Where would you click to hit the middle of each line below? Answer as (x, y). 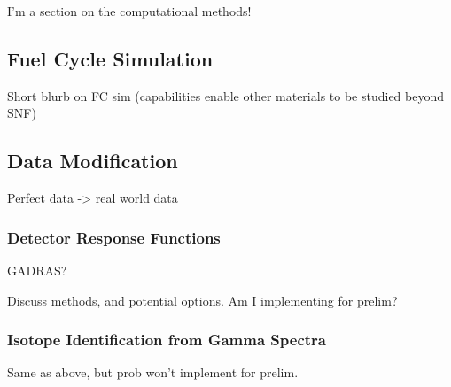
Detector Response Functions (114, 237)
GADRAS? (37, 270)
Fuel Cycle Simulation (110, 58)
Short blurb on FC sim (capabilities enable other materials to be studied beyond (226, 95)
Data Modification (93, 161)
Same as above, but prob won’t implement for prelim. (153, 372)
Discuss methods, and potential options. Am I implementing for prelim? (202, 300)
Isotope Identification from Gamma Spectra (167, 340)
